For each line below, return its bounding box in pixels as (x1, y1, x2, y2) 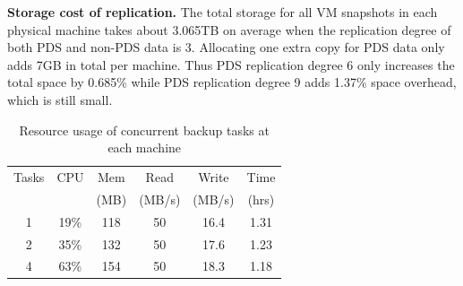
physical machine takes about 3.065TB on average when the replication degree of (7, 20, 451, 39)
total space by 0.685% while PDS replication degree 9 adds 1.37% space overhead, (7, 73, 457, 91)
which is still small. (7, 90, 113, 108)
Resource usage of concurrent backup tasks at (19, 120, 270, 139)
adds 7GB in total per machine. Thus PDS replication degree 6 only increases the (7, 55, 455, 74)
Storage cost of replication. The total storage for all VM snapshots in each (7, 3, 438, 21)
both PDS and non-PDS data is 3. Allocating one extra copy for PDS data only (7, 38, 445, 56)
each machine (107, 138, 182, 157)
